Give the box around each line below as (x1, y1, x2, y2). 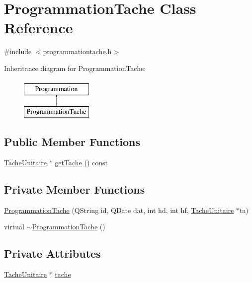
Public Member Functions (4, 134, 140, 149)
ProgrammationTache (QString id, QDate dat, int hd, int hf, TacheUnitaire (4, 205, 234, 215)
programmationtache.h (43, 46, 112, 57)
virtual (4, 221, 24, 232)
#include (4, 46, 32, 57)
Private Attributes (4, 246, 101, 261)
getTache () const (55, 157, 108, 167)
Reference (4, 17, 73, 38)
